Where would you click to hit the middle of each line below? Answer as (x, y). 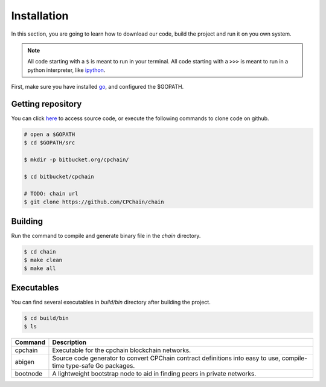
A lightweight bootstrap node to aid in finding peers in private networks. (154, 374)
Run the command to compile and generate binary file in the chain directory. (106, 235)
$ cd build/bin (46, 318)
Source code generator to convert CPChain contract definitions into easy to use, (166, 358)
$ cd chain (40, 251)
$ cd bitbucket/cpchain (59, 176)
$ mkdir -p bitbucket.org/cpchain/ (76, 160)
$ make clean (43, 260)
